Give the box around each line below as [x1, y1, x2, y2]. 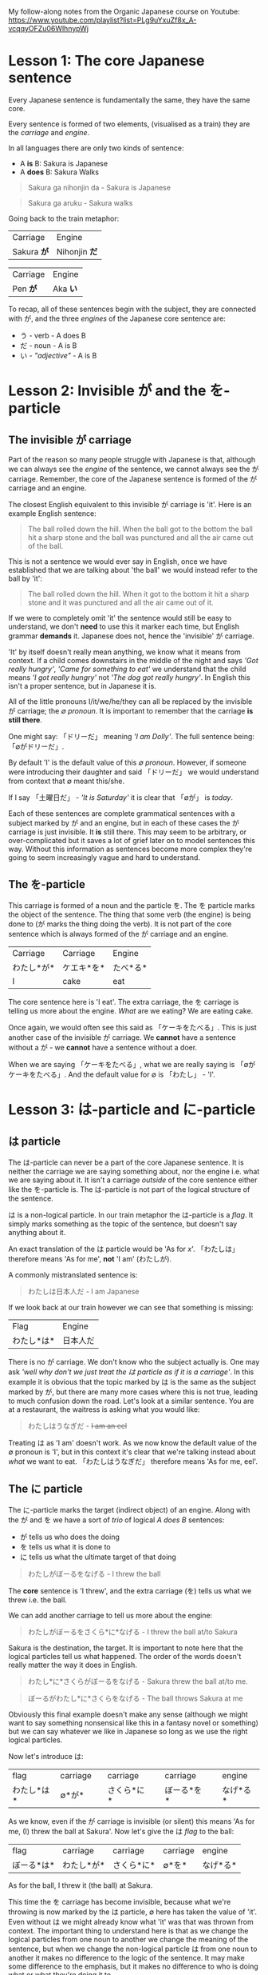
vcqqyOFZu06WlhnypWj [8, 24, 89, 33]
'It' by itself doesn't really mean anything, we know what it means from [8, 647, 241, 657]
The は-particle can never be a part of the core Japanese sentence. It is [8, 1157, 245, 1167]
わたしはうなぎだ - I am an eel [27, 1421, 128, 1430]
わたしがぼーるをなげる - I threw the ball [27, 1569, 161, 1578]
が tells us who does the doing [19, 1532, 120, 1541]
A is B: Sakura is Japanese [19, 158, 108, 168]
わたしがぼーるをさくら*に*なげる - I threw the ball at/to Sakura [27, 1627, 238, 1637]
